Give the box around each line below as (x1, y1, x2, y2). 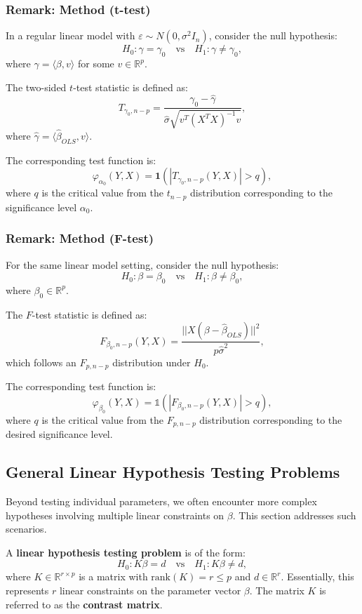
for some (77, 56, 114, 71)
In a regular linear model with (6, 28, 135, 43)
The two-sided (6, 79, 67, 94)
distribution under (112, 354, 191, 369)
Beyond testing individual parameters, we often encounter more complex (6, 493, 317, 508)
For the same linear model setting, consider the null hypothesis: (6, 257, 279, 272)
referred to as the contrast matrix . (6, 596, 163, 611)
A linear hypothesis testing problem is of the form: (6, 545, 246, 559)
